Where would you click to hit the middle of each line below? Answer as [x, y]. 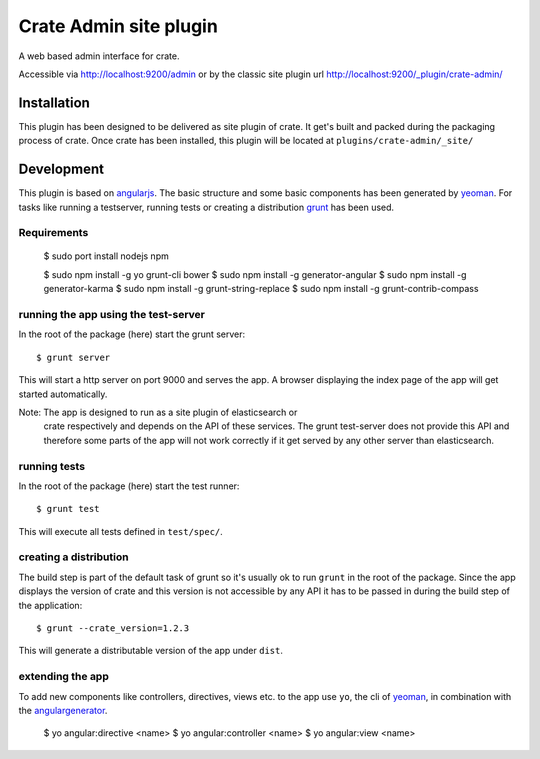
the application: [50, 605]
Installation [54, 102]
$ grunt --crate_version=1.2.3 [113, 628]
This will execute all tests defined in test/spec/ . [121, 531]
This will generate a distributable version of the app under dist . [151, 651]
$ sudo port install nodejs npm [106, 256]
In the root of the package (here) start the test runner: [129, 486]
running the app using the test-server [111, 315]
